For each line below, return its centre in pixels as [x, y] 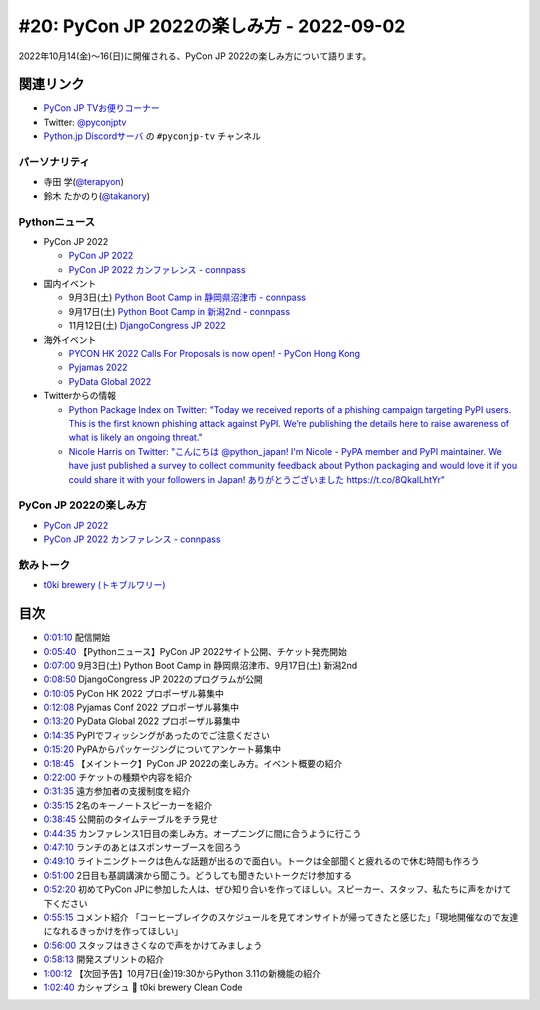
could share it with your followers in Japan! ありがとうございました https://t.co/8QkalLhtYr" [256, 479]
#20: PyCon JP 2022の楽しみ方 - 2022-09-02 [212, 26]
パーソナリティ [54, 162]
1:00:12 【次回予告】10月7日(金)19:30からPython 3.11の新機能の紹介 [182, 973]
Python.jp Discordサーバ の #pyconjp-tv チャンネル [152, 136]
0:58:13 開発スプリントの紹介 [104, 959]
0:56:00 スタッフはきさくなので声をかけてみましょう [153, 945]
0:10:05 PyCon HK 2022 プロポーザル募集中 [133, 693]
